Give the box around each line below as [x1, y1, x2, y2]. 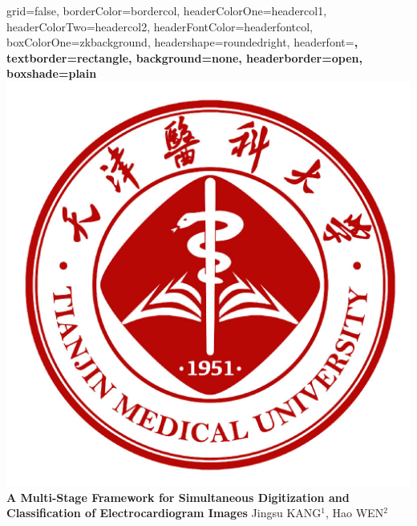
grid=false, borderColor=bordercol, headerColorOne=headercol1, [6, 2, 327, 18]
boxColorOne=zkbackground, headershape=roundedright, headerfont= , [6, 34, 358, 51]
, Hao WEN [325, 504, 384, 521]
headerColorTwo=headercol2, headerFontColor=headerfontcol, [6, 18, 313, 34]
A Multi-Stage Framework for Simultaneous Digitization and [6, 488, 350, 505]
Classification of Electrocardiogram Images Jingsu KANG [6, 504, 322, 521]
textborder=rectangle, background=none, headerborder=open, [6, 49, 362, 66]
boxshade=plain [6, 65, 97, 82]
